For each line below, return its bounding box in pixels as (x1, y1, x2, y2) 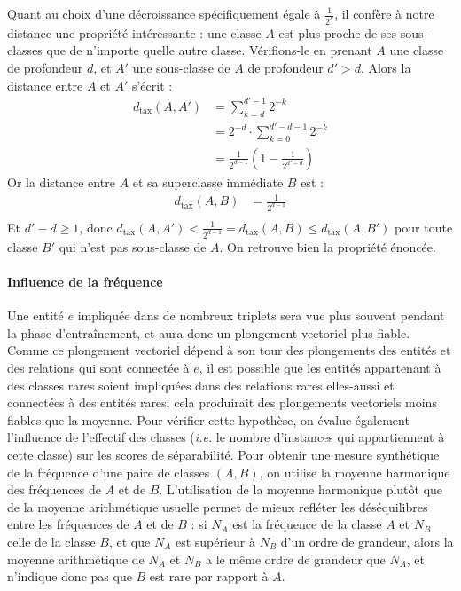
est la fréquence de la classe (232, 515, 382, 533)
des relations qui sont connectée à (7, 359, 190, 377)
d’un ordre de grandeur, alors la (280, 532, 454, 550)
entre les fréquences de (7, 515, 129, 533)
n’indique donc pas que (7, 567, 132, 586)
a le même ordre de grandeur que (206, 549, 386, 568)
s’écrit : (131, 75, 173, 94)
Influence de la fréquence (7, 272, 163, 291)
